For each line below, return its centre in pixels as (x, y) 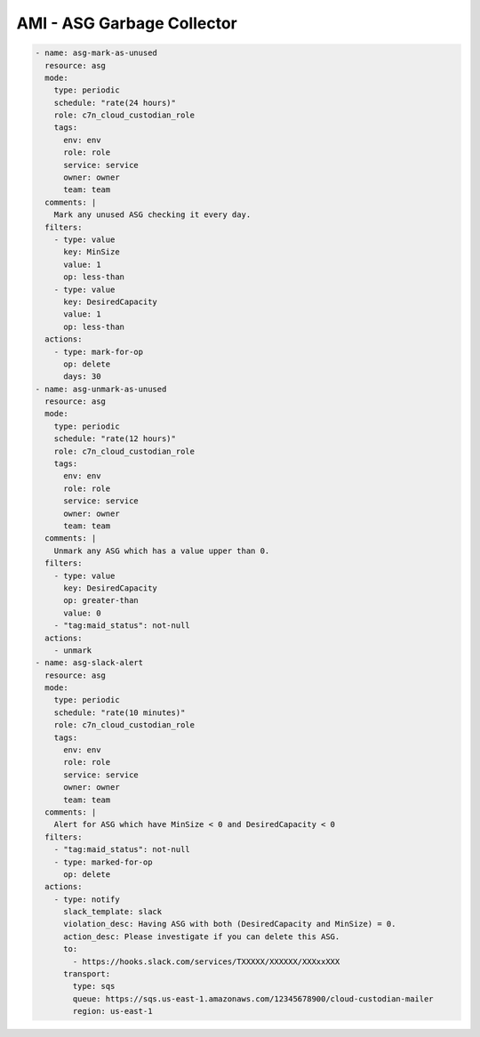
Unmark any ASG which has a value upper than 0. (162, 551)
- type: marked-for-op (103, 862)
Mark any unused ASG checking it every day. (152, 215)
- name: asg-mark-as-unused (96, 53)
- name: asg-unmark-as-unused (101, 389)
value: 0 (82, 613)
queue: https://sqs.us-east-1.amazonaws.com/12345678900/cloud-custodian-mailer (253, 999)
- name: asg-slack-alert (89, 663)
